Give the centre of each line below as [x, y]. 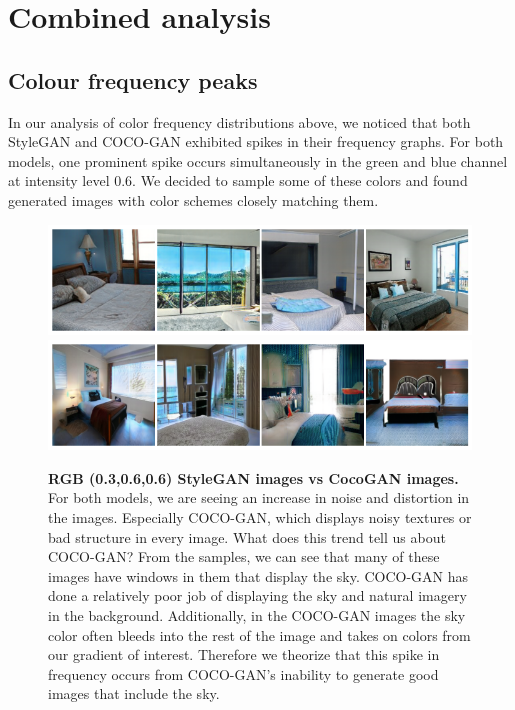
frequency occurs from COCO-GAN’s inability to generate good [243, 673]
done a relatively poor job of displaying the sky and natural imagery [257, 595]
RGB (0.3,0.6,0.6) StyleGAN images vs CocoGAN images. [253, 477]
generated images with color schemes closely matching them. [193, 199]
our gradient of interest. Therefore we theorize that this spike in [244, 654]
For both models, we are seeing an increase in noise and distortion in [259, 497]
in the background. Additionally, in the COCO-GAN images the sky [257, 614]
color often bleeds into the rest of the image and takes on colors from [259, 634]
